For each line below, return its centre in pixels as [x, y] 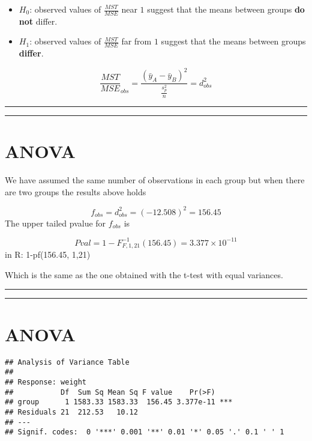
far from [136, 41]
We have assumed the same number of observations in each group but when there [155, 180]
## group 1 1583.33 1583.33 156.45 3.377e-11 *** [119, 402]
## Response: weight [46, 382]
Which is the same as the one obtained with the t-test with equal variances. [144, 274]
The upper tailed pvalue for [55, 223]
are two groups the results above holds [76, 191]
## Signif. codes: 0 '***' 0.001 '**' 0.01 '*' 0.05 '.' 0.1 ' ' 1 [145, 432]
